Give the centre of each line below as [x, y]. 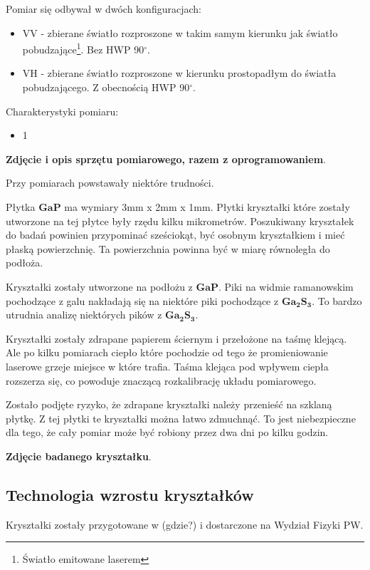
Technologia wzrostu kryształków [130, 494]
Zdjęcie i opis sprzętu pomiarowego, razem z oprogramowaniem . [166, 159]
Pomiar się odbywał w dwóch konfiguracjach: [104, 9]
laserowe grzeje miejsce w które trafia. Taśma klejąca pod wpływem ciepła [167, 366]
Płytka [21, 207]
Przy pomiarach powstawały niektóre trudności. [110, 183]
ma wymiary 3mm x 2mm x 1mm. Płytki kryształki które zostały [207, 207]
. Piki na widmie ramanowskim [286, 286]
